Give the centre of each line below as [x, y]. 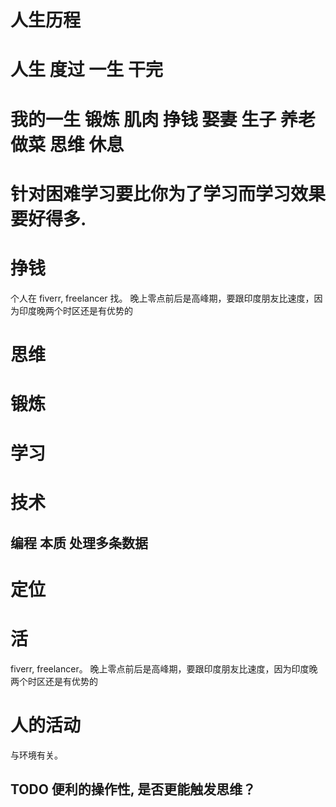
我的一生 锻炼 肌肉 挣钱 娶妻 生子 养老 [163, 119]
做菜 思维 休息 [67, 144]
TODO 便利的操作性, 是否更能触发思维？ [133, 789]
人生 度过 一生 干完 [86, 70]
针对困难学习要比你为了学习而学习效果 [168, 193]
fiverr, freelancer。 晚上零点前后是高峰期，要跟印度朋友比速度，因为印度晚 [164, 668]
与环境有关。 [36, 755]
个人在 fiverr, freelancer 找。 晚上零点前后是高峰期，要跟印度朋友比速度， [162, 298]
